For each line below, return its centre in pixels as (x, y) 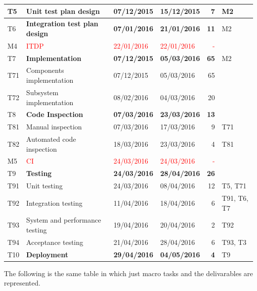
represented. (22, 283)
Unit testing (44, 186)
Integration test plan (62, 24)
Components (45, 70)
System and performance (64, 220)
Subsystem (43, 92)
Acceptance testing (55, 242)
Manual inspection (54, 127)
